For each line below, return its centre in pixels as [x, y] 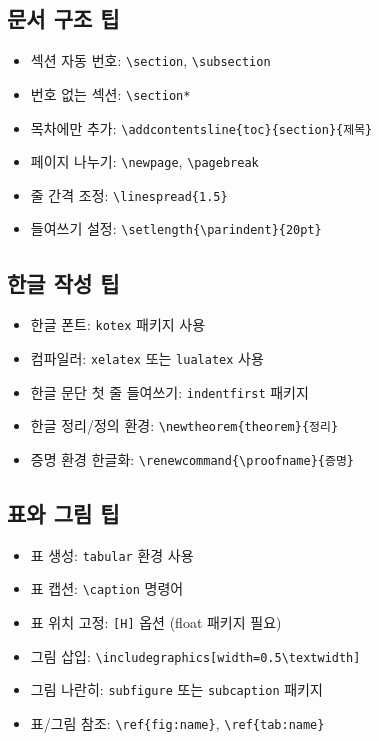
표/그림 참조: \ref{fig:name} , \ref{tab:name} [177, 723]
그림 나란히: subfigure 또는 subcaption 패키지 [176, 689]
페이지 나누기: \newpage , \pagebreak [144, 161]
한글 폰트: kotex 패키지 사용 [118, 324]
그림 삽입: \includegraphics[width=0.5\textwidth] [195, 655]
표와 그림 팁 [63, 513]
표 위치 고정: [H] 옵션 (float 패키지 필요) [156, 622]
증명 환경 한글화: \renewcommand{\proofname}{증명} [192, 458]
